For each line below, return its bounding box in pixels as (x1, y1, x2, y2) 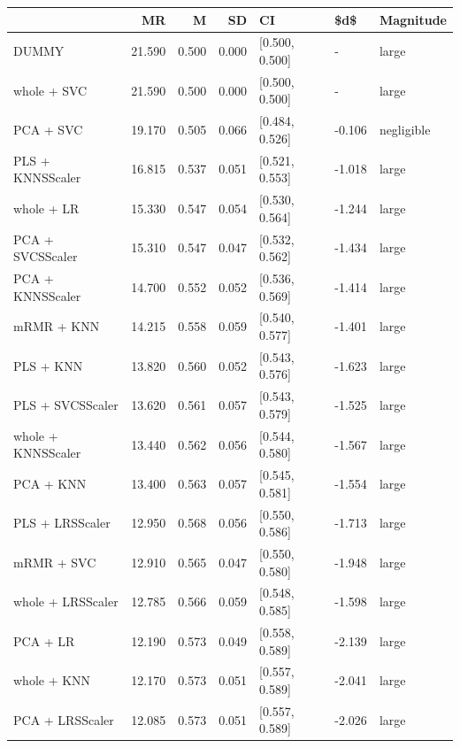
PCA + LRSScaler (13, 710, 114, 729)
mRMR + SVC (13, 552, 96, 571)
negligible (379, 120, 431, 139)
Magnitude (379, 10, 447, 28)
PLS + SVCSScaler (13, 396, 119, 414)
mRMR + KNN (13, 317, 100, 335)
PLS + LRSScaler (13, 513, 111, 532)
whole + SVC (13, 81, 88, 99)
